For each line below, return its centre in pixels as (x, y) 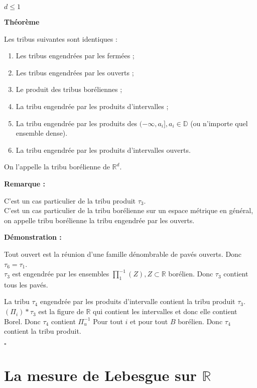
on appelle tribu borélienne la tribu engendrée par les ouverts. (99, 220)
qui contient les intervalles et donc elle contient (165, 311)
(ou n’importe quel (219, 123)
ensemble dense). (42, 133)
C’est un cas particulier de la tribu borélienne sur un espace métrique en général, (129, 210)
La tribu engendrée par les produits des (77, 123)
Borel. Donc (22, 321)
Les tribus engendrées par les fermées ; (75, 56)
